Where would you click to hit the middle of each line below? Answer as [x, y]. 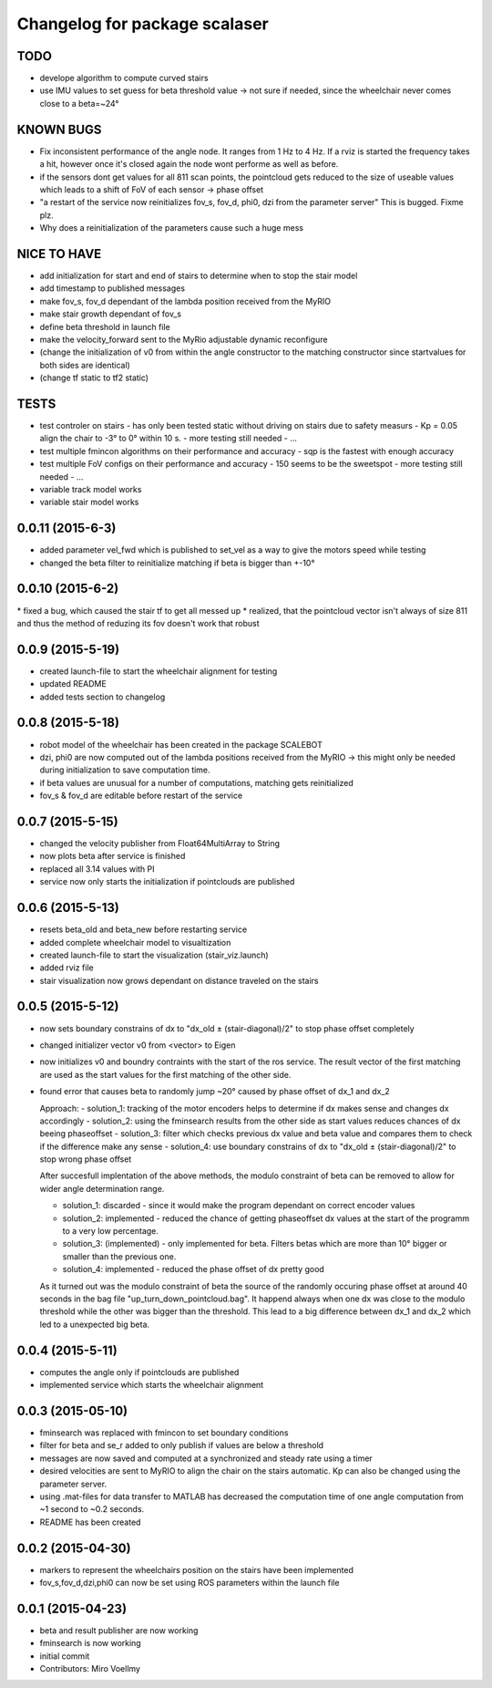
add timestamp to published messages [113, 288]
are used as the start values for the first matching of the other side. [165, 1074]
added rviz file [67, 968]
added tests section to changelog [102, 697]
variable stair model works [89, 502]
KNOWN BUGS [59, 129]
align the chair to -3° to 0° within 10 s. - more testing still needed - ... [169, 439]
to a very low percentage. [111, 1231]
